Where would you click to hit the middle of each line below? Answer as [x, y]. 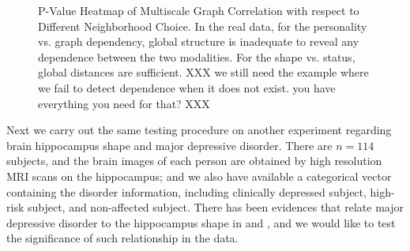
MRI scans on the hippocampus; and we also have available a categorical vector [199, 176]
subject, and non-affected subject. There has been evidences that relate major [215, 207]
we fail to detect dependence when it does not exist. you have [187, 87]
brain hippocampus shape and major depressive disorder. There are [169, 145]
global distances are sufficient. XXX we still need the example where [203, 72]
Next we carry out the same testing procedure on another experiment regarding [199, 130]
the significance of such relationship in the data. [122, 238]
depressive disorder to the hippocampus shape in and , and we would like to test [201, 222]
